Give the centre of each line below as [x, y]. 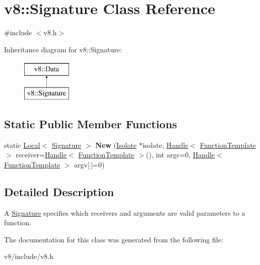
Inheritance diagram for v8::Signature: [63, 49]
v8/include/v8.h [29, 256]
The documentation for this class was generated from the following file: [114, 239]
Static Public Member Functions [91, 123]
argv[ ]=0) [89, 164]
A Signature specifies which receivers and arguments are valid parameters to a [125, 212]
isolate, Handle [165, 145]
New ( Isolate [116, 145]
